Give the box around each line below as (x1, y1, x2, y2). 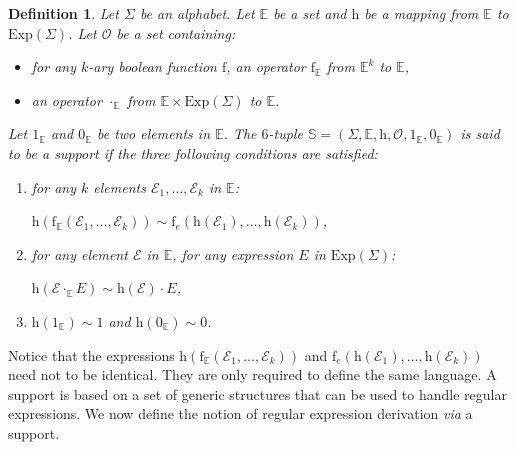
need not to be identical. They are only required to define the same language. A (8, 364, 497, 385)
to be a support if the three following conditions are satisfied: (8, 142, 378, 163)
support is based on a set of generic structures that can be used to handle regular (8, 383, 507, 404)
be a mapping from (364, 3, 479, 23)
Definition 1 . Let (8, 3, 119, 23)
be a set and (273, 3, 347, 23)
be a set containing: (116, 22, 236, 43)
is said (460, 123, 500, 144)
